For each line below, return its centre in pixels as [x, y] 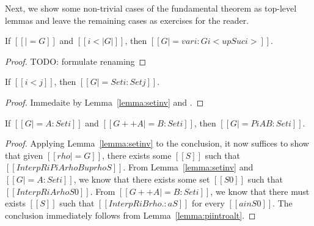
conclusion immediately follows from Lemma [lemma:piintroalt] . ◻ [130, 215]
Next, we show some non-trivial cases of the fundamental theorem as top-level [151, 8]
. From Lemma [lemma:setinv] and [188, 167]
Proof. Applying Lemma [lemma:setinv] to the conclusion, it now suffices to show [157, 143]
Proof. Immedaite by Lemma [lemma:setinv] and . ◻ [104, 102]
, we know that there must [260, 191]
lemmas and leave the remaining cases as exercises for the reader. [127, 20]
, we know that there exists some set [142, 179]
